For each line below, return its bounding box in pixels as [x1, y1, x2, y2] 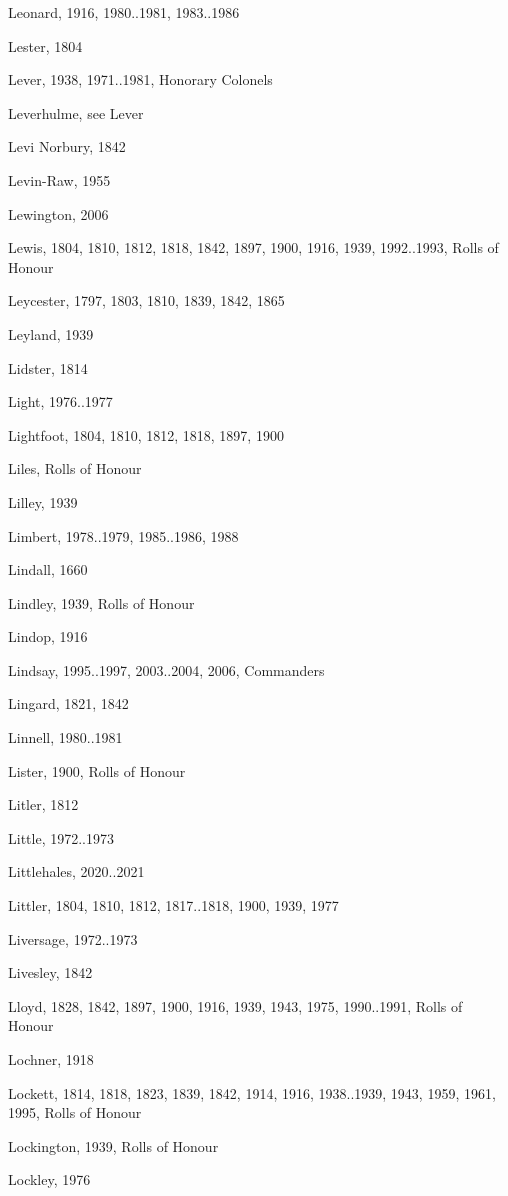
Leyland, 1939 [8, 323, 94, 344]
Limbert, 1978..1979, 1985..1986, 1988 [8, 525, 239, 546]
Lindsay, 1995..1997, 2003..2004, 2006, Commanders [8, 659, 325, 680]
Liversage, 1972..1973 [8, 928, 138, 949]
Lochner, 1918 [8, 1049, 94, 1069]
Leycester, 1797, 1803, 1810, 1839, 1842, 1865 [8, 290, 285, 311]
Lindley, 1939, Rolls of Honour [8, 592, 195, 613]
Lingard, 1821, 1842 [8, 693, 129, 714]
